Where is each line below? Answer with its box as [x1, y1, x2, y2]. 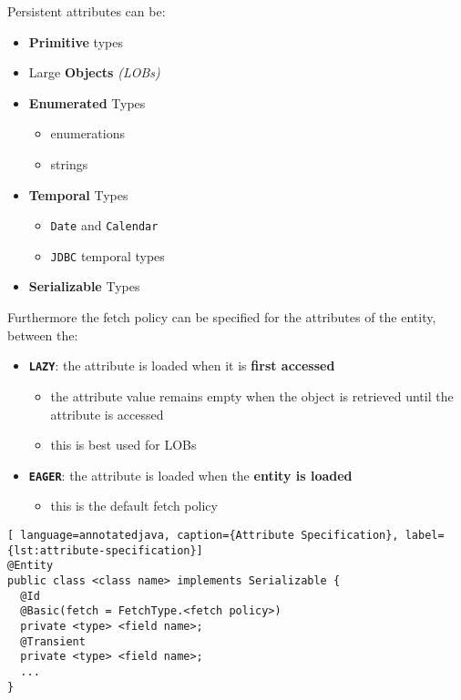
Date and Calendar [50, 216, 159, 235]
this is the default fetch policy [50, 496, 218, 515]
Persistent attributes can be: [7, 2, 166, 20]
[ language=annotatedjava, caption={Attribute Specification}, [7, 528, 399, 542]
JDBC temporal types [50, 246, 165, 265]
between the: [7, 325, 78, 344]
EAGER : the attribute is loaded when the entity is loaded [28, 465, 353, 484]
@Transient [20, 634, 86, 648]
